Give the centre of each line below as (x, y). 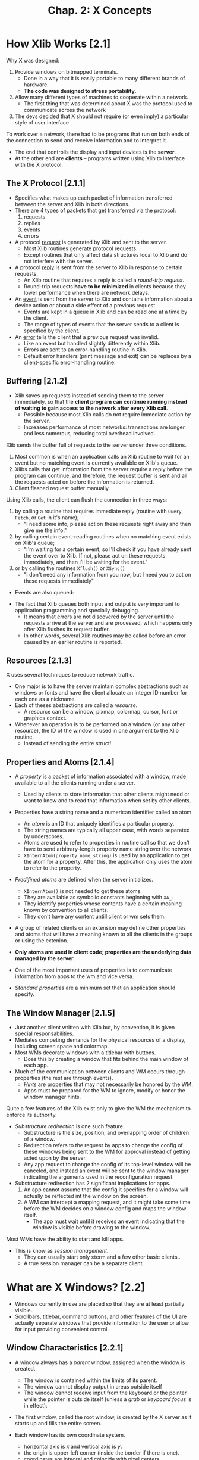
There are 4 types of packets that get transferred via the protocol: (95, 210)
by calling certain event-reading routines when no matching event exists (103, 536)
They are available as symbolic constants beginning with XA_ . (98, 898)
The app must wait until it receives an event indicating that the (109, 1221)
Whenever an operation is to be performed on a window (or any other (100, 724)
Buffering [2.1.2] (37, 381)
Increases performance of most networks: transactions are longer (104, 427)
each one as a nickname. (45, 699)
